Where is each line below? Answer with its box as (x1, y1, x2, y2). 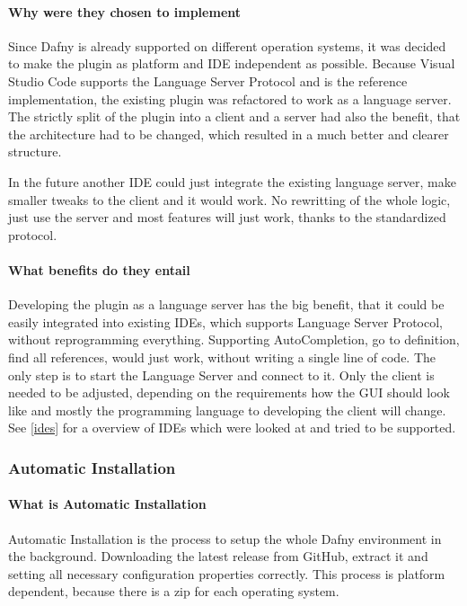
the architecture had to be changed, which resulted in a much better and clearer (8, 124, 449, 143)
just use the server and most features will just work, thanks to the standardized (8, 208, 446, 227)
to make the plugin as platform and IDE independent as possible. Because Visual (8, 54, 455, 73)
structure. (8, 142, 62, 161)
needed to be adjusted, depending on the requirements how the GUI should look (8, 383, 450, 402)
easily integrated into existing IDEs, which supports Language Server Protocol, (8, 312, 443, 331)
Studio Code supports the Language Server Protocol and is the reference (8, 71, 408, 90)
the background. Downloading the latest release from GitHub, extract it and (8, 547, 428, 566)
